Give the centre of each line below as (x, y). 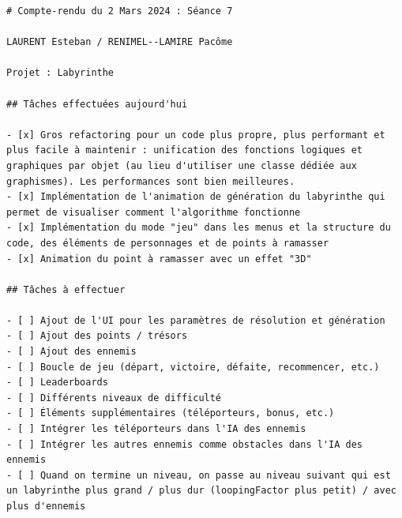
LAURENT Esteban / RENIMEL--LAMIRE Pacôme (120, 42)
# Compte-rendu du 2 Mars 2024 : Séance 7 (120, 11)
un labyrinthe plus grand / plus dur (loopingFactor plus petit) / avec (201, 491)
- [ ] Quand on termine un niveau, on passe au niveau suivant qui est (199, 475)
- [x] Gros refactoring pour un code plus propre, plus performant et (196, 135)
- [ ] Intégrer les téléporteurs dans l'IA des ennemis (156, 429)
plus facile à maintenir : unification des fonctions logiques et (185, 150)
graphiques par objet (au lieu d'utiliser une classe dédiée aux (182, 165)
